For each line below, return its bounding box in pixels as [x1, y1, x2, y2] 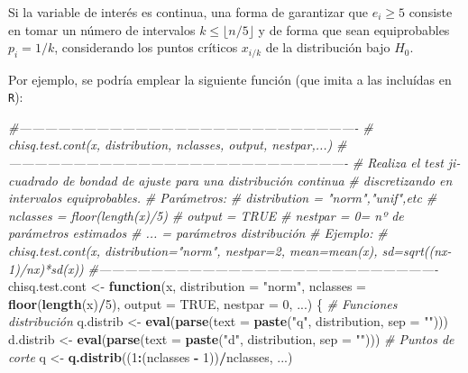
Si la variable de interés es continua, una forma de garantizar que [8, 3, 368, 21]
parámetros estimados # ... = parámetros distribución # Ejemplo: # [8, 223, 388, 242]
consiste [408, 3, 453, 21]
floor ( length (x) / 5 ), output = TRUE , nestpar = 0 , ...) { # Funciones [8, 294, 398, 313]
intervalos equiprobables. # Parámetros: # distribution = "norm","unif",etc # [8, 188, 437, 207]
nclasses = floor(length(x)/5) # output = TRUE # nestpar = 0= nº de [8, 205, 404, 224]
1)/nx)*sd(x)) [8, 259, 84, 277]
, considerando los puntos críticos [54, 38, 238, 57]
